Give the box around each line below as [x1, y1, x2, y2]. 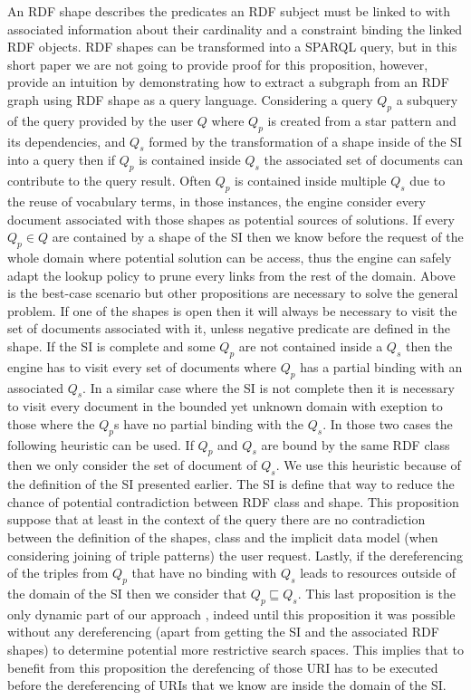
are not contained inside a [238, 336, 383, 355]
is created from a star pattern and [267, 110, 457, 129]
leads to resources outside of [300, 563, 457, 582]
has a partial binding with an [300, 357, 463, 376]
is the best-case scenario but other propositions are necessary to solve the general [7, 283, 458, 302]
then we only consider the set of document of [7, 455, 257, 475]
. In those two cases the [322, 414, 453, 433]
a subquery [396, 90, 458, 109]
